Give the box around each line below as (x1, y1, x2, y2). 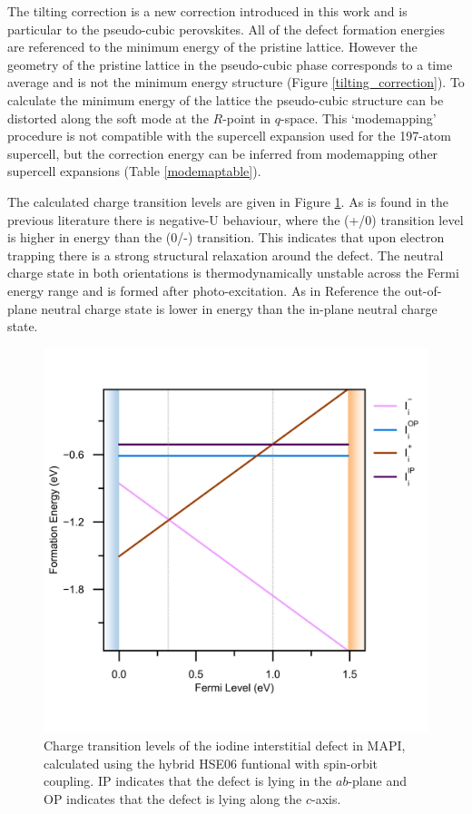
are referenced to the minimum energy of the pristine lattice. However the (7, 37, 418, 56)
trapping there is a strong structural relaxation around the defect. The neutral (7, 245, 444, 264)
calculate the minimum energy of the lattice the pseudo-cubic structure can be (7, 90, 444, 109)
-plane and (348, 771, 407, 790)
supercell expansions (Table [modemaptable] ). (7, 162, 261, 181)
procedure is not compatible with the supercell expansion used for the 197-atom (7, 126, 451, 145)
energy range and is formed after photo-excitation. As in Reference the (7, 280, 400, 299)
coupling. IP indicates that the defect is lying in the (44, 771, 332, 790)
